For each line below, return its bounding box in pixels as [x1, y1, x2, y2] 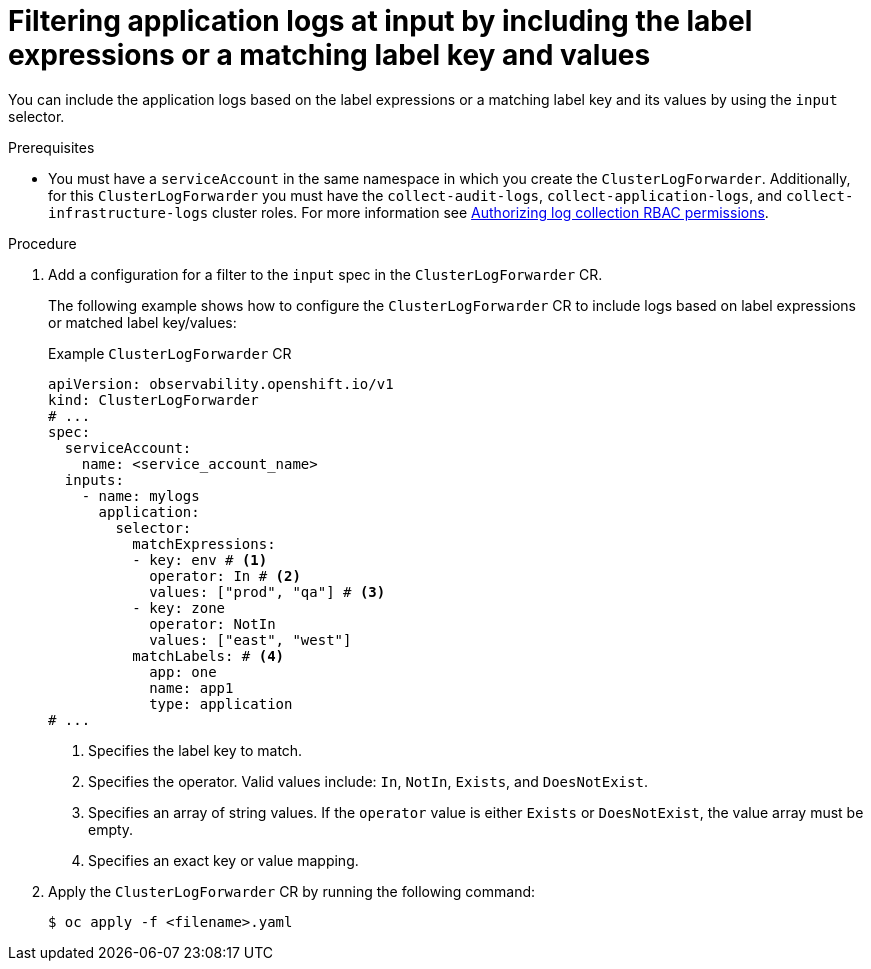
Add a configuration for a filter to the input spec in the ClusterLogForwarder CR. [48, 265, 603, 283]
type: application [149, 695, 293, 712]
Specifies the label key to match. [88, 741, 303, 759]
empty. [88, 820, 134, 838]
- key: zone [132, 599, 226, 616]
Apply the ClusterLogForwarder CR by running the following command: [48, 882, 536, 900]
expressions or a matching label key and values [8, 38, 651, 72]
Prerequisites [8, 138, 95, 156]
